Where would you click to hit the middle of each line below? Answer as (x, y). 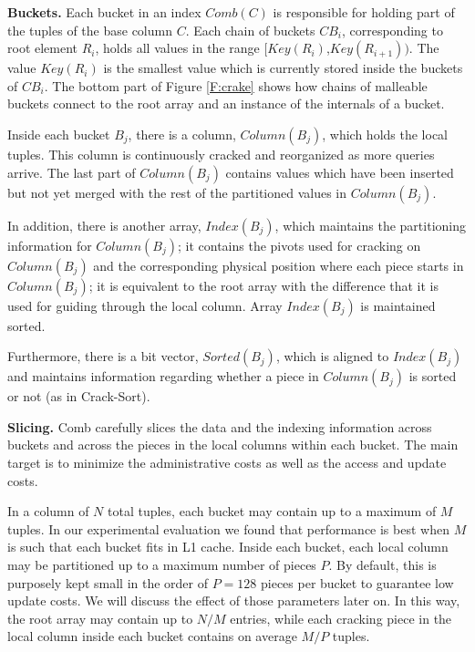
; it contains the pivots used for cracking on (299, 245)
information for (50, 245)
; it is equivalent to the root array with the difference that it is (264, 285)
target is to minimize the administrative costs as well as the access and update (227, 462)
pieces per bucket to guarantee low (357, 582)
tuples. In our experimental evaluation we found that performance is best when (228, 528)
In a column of (48, 511)
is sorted (433, 376)
